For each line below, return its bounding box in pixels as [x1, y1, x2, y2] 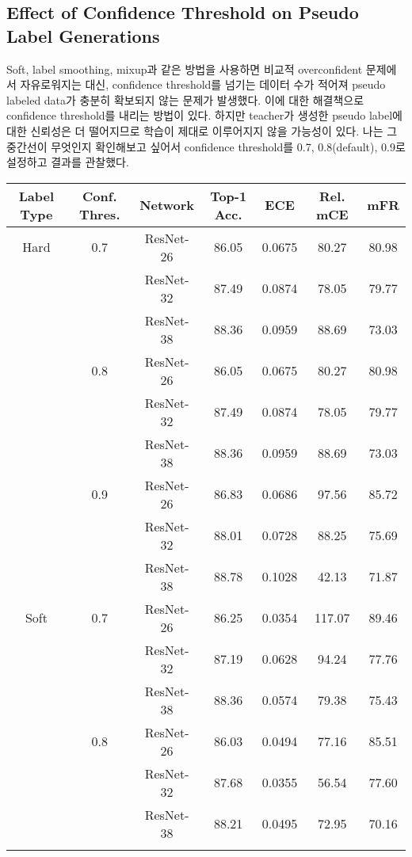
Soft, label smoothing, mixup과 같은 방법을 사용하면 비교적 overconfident [6, 60, 363, 77]
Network [139, 196, 194, 215]
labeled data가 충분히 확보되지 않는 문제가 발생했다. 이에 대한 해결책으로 [6, 91, 364, 108]
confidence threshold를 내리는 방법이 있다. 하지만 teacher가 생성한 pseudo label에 [6, 107, 402, 124]
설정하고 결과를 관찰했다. [6, 154, 129, 170]
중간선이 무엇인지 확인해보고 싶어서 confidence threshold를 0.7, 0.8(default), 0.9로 [6, 138, 406, 154]
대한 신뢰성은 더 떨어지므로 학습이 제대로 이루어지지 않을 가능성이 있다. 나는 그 [6, 122, 398, 139]
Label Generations [6, 23, 160, 48]
